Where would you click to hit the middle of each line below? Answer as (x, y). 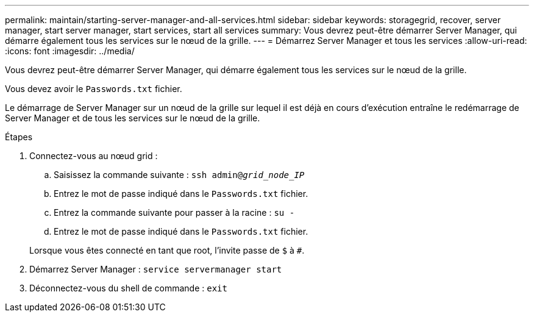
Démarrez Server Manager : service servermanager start (156, 269)
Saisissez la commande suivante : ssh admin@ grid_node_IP (179, 175)
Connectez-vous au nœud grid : (94, 156)
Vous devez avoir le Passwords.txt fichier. (94, 89)
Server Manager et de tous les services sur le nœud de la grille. (133, 118)
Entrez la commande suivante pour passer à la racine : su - (174, 212)
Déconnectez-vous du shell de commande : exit (128, 288)
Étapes (19, 137)
